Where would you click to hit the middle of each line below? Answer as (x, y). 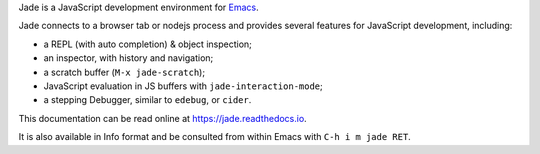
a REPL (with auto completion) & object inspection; (147, 44)
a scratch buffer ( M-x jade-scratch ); (124, 72)
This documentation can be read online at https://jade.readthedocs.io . (162, 118)
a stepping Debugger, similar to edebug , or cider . (147, 100)
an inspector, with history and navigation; (128, 58)
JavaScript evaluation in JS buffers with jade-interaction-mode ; (183, 86)
